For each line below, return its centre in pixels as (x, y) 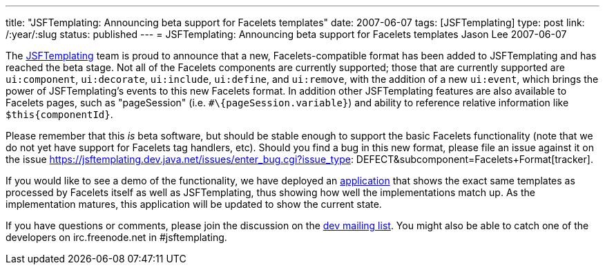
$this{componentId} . (59, 114)
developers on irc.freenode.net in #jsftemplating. (116, 237)
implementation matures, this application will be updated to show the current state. (194, 204)
